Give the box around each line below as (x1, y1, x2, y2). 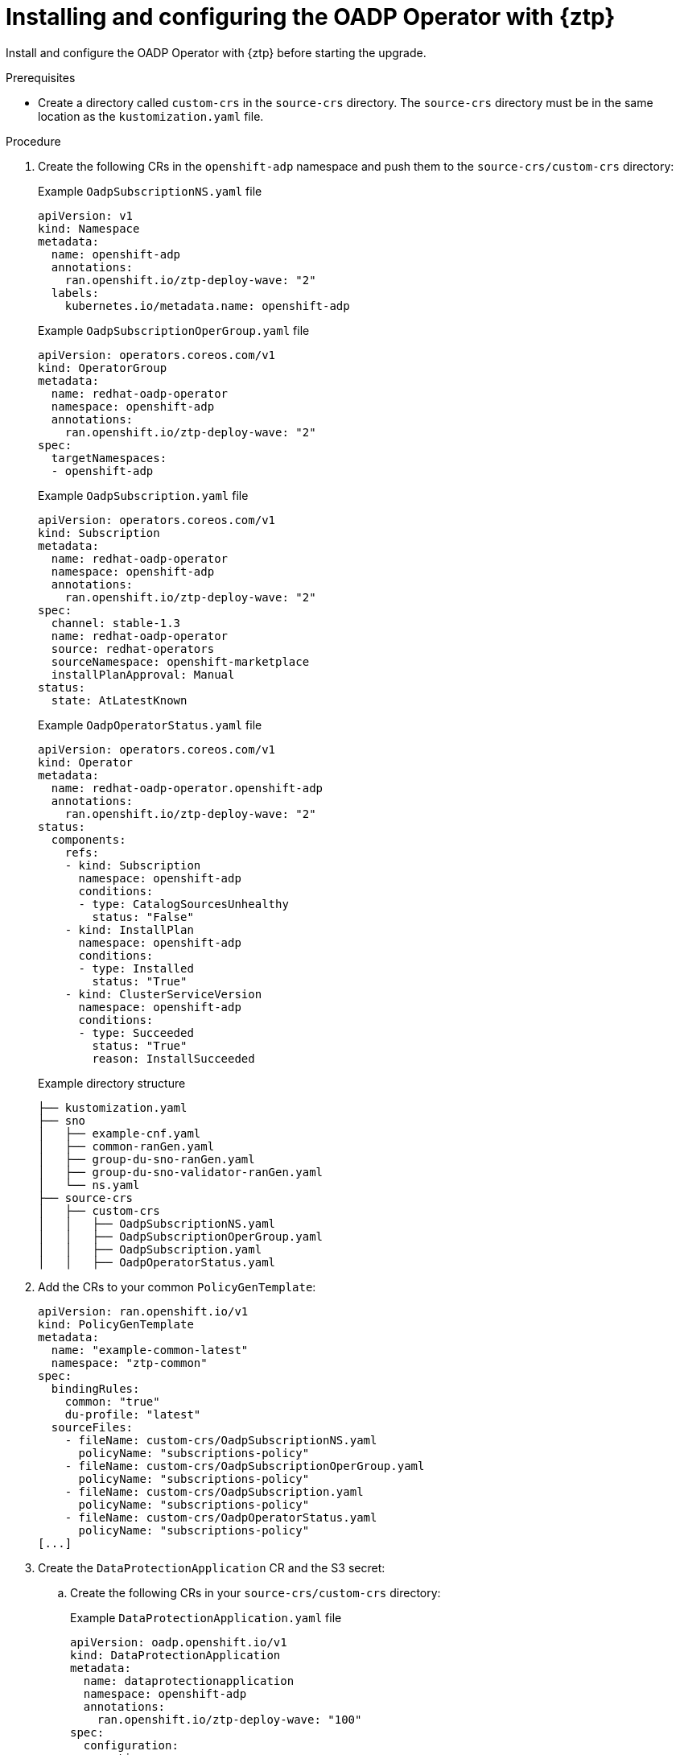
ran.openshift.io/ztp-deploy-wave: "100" (97, 1712, 362, 1726)
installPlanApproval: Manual (51, 667, 235, 681)
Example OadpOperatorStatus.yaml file (38, 717, 262, 732)
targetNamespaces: (51, 451, 167, 465)
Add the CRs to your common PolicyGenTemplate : (38, 1279, 316, 1294)
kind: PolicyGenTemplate (38, 1317, 194, 1331)
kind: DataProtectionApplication (70, 1648, 281, 1662)
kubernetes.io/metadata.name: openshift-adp (64, 299, 350, 312)
